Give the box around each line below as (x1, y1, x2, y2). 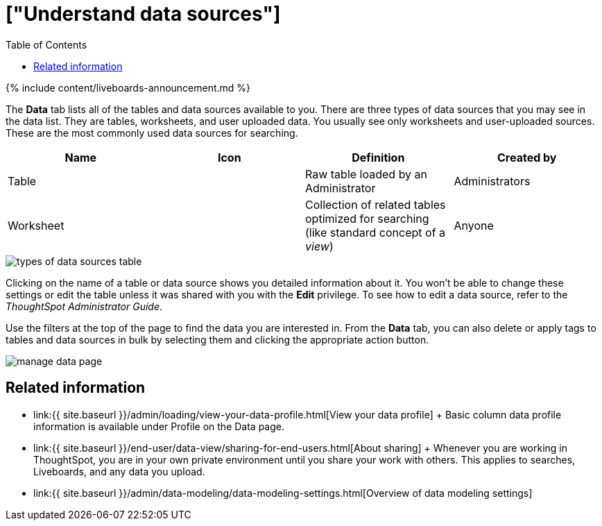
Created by (497, 150, 557, 164)
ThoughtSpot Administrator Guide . (6, 300, 163, 312)
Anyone (454, 218, 494, 232)
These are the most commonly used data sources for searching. (6, 126, 298, 139)
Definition (352, 150, 405, 164)
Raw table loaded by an (305, 167, 428, 181)
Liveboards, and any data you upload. (33, 465, 205, 477)
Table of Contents (6, 38, 87, 51)
